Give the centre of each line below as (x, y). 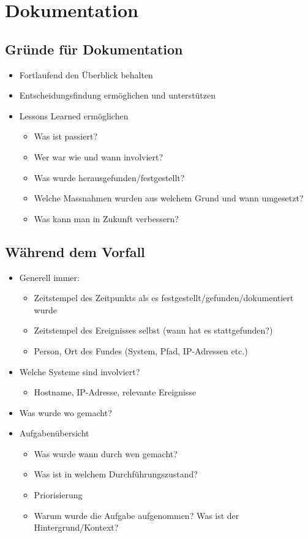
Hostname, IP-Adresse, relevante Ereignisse (115, 392)
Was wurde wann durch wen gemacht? (106, 453)
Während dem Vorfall (75, 251)
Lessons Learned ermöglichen (74, 115)
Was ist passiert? (66, 136)
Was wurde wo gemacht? (66, 412)
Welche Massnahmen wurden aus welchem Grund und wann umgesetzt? (169, 198)
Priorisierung (58, 495)
